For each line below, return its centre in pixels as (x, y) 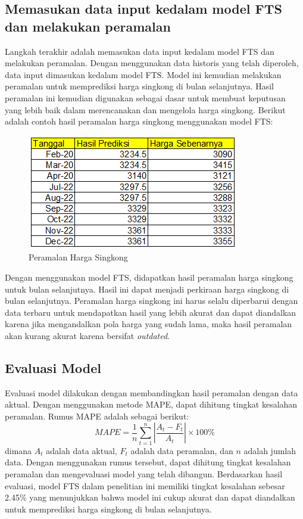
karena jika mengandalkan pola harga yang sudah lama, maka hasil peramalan (149, 324)
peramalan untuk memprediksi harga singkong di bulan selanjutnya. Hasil (139, 86)
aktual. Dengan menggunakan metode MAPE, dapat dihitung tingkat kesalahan (151, 404)
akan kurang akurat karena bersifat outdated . (88, 335)
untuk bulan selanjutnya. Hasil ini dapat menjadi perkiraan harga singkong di (147, 289)
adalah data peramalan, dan (182, 450)
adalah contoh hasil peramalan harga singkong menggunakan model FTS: (139, 121)
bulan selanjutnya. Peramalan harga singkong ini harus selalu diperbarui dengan (151, 301)
